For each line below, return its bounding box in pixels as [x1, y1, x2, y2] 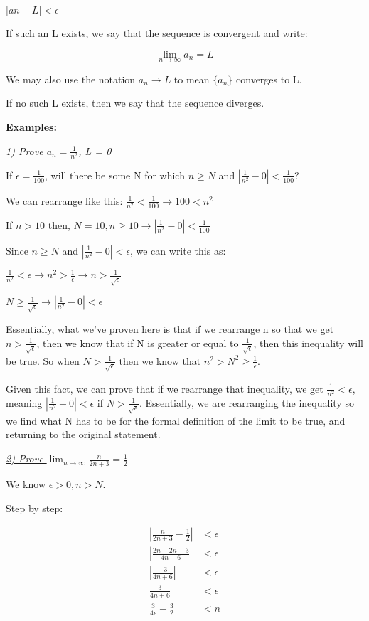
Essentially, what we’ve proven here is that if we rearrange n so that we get [6, 322, 334, 336]
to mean [173, 71, 210, 86]
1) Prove [6, 143, 43, 158]
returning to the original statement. [6, 427, 161, 442]
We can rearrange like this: [6, 193, 123, 208]
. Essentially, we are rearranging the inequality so [139, 395, 354, 410]
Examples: [6, 120, 57, 134]
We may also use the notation [6, 71, 136, 86]
